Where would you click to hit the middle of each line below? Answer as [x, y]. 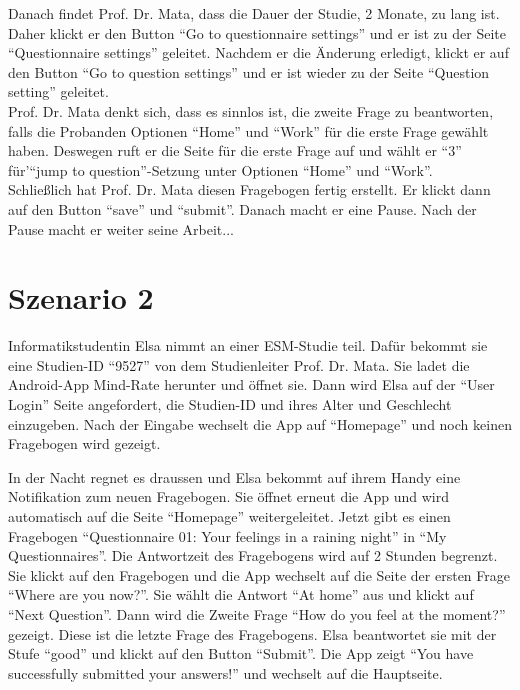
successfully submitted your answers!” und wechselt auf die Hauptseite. [225, 672]
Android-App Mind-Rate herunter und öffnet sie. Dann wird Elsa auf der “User [251, 384]
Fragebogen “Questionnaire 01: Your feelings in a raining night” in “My [227, 535]
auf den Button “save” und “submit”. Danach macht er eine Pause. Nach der [242, 208]
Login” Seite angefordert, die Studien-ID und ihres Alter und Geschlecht [230, 404]
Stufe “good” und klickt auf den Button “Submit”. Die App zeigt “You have [241, 653]
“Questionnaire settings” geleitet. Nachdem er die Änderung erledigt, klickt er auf [258, 52]
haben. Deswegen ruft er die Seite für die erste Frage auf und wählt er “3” [235, 150]
